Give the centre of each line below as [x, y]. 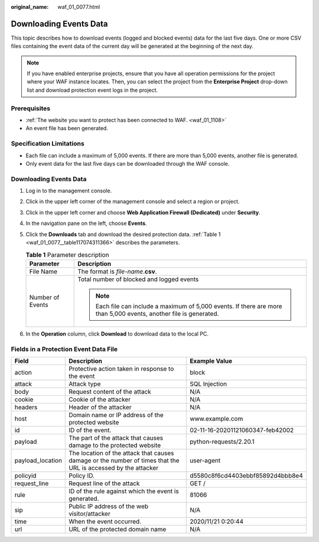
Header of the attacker [100, 407]
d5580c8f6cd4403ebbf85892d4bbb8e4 [247, 475]
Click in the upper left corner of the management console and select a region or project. [133, 202]
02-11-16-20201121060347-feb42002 [242, 430]
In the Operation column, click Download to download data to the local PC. [117, 334]
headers [26, 407]
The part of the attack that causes [116, 438]
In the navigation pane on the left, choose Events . [86, 223]
